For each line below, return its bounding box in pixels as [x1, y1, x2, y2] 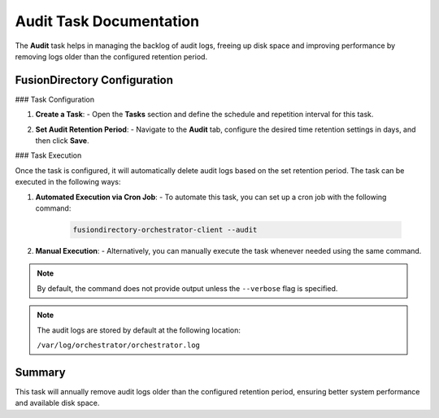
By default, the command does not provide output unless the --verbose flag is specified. [37, 283, 338, 293]
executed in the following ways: [15, 177, 121, 187]
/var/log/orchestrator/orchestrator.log [37, 340, 201, 350]
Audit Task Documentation [15, 12, 199, 30]
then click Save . [35, 136, 89, 146]
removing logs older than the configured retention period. [15, 51, 207, 61]
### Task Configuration [15, 94, 95, 104]
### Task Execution [15, 150, 82, 160]
